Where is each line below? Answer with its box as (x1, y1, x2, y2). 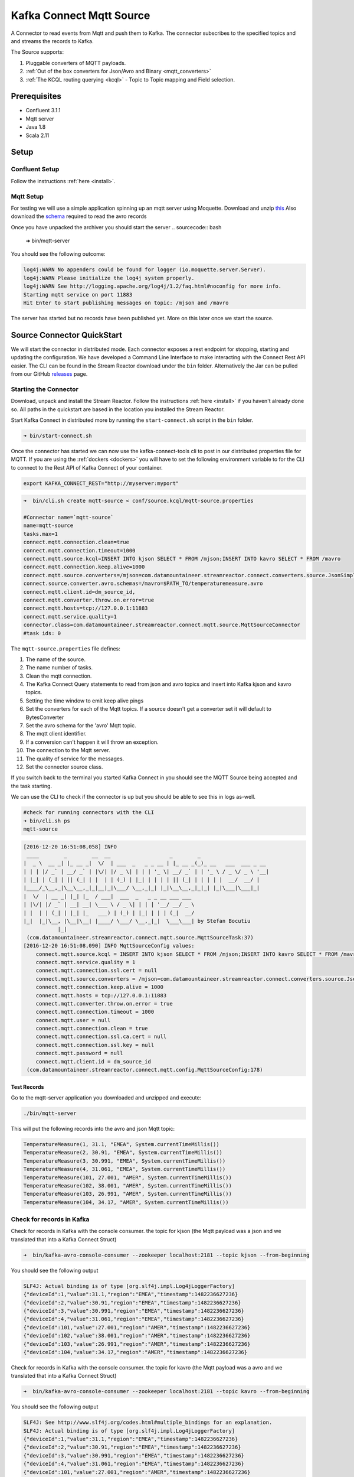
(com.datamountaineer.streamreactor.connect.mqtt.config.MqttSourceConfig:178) (27, 1066, 263, 1073)
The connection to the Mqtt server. (25, 747, 110, 754)
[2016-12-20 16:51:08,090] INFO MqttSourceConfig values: (23, 942, 195, 949)
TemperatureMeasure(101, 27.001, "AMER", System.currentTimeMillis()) (23, 1174, 232, 1181)
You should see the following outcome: (11, 250, 106, 258)
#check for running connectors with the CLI (23, 809, 155, 816)
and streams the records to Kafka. (11, 37, 94, 44)
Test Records (11, 1083, 44, 1090)
